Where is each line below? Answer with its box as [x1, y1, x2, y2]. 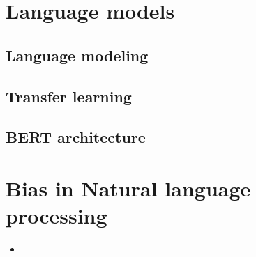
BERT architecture [6, 126, 146, 148]
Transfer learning [6, 85, 132, 107]
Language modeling [6, 44, 149, 65]
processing [6, 201, 107, 230]
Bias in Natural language [6, 173, 251, 202]
